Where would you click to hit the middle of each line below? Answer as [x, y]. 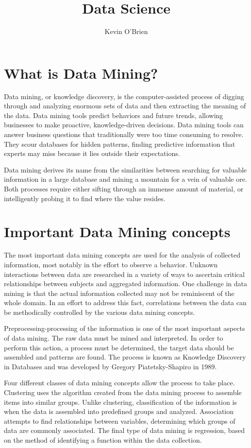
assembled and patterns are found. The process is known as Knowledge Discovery [125, 357]
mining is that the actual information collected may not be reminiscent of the [119, 293]
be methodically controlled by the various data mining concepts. [100, 312]
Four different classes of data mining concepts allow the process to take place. [119, 383]
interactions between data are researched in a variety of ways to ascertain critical [124, 274]
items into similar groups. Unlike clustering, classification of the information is [120, 402]
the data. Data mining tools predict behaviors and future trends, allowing [114, 115]
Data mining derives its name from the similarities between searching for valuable [125, 169]
